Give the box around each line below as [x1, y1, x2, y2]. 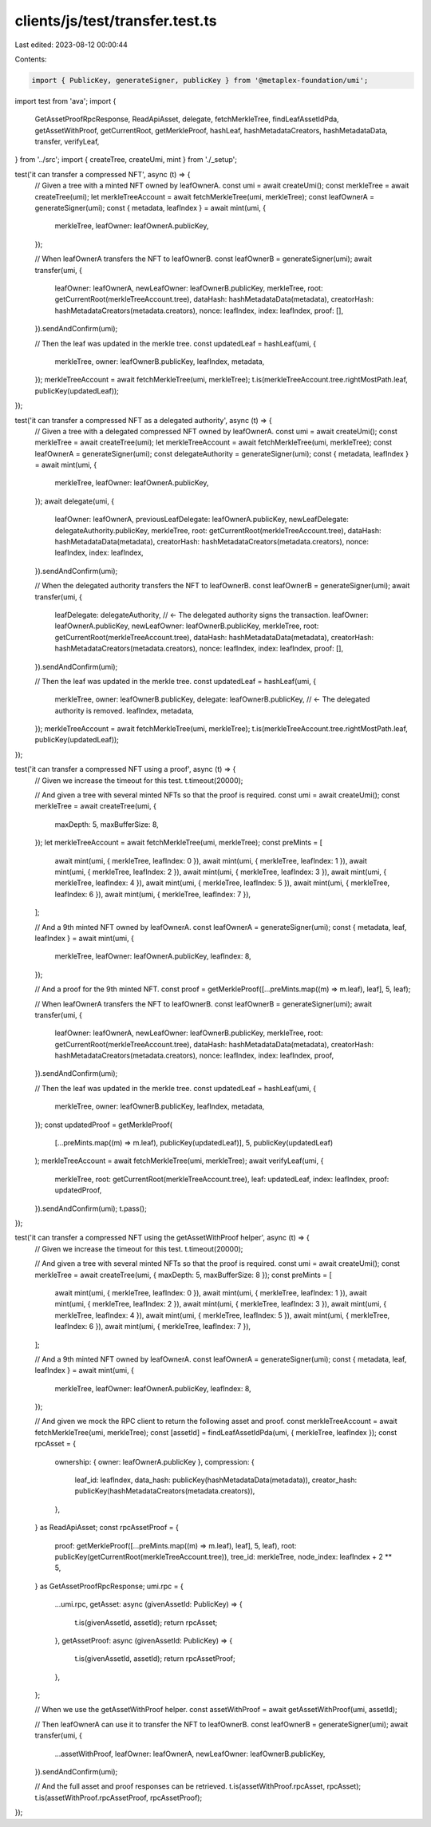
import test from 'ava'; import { [14, 96, 117, 105]
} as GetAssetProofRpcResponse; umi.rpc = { [34, 1581, 184, 1591]
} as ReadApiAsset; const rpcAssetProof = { [34, 1523, 179, 1532]
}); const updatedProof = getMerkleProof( [34, 1120, 173, 1129]
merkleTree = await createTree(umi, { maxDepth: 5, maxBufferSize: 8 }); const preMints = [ [34, 1270, 333, 1279]
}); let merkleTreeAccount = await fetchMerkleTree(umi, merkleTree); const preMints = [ [34, 838, 323, 848]
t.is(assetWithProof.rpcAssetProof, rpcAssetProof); [34, 1793, 203, 1802]
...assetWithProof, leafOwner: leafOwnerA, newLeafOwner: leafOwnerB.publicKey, [54, 1749, 326, 1758]
